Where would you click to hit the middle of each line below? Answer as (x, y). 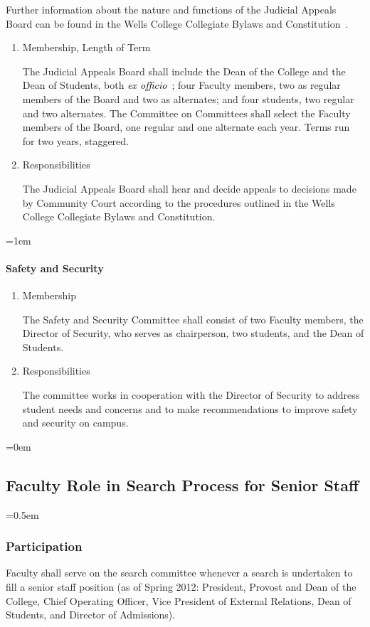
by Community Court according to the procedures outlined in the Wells (179, 202)
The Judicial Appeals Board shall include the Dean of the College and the (184, 71)
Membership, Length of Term (86, 47)
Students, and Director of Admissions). (91, 615)
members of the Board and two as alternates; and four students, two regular (188, 98)
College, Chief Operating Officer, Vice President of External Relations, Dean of (179, 600)
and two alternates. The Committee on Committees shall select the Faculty (186, 113)
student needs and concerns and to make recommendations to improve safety (190, 408)
